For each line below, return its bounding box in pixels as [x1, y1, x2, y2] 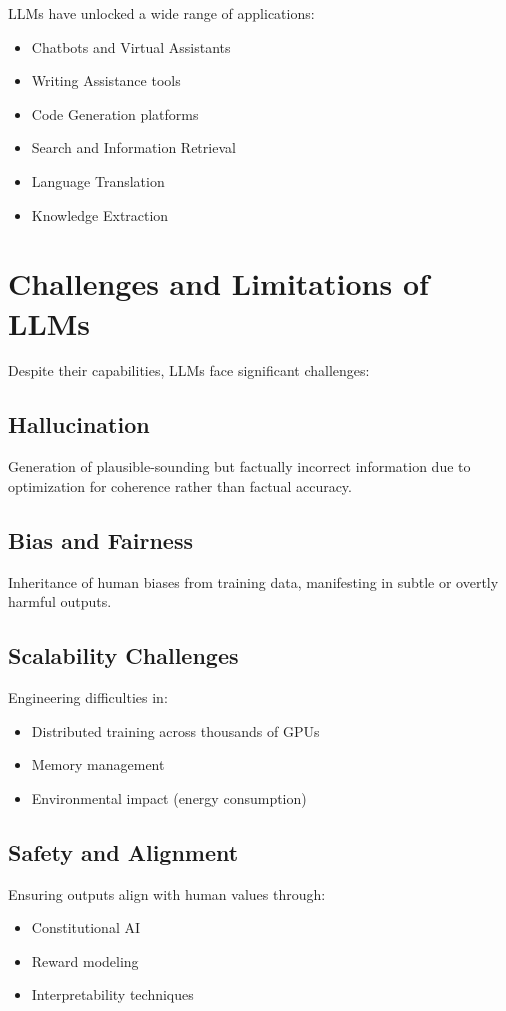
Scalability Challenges [8, 640, 239, 671]
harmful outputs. [8, 591, 112, 612]
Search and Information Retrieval [31, 137, 236, 158]
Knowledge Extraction [31, 204, 169, 225]
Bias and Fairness [8, 524, 193, 555]
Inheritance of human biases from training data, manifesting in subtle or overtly [8, 571, 499, 592]
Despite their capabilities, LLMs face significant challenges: [8, 360, 370, 381]
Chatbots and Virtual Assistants [31, 36, 231, 57]
